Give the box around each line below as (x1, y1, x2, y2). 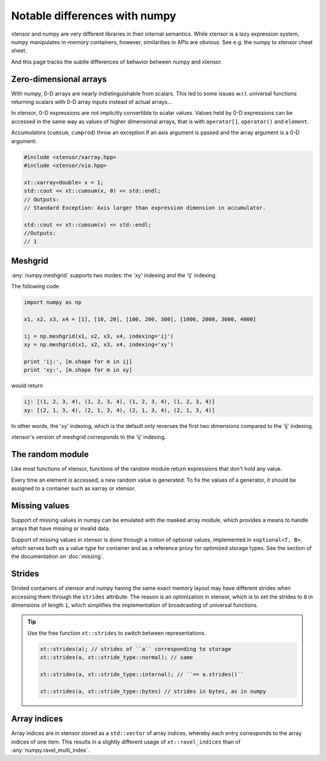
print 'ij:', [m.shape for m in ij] (24, 358, 133, 365)
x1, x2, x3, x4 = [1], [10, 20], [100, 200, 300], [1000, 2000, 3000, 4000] (24, 316, 257, 323)
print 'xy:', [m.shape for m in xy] (24, 366, 133, 374)
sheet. (11, 47, 27, 54)
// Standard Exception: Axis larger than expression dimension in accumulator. (24, 204, 266, 211)
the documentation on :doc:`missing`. (11, 553, 104, 560)
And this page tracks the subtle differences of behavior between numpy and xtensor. (11, 58, 223, 65)
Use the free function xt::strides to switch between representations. (27, 629, 206, 636)
